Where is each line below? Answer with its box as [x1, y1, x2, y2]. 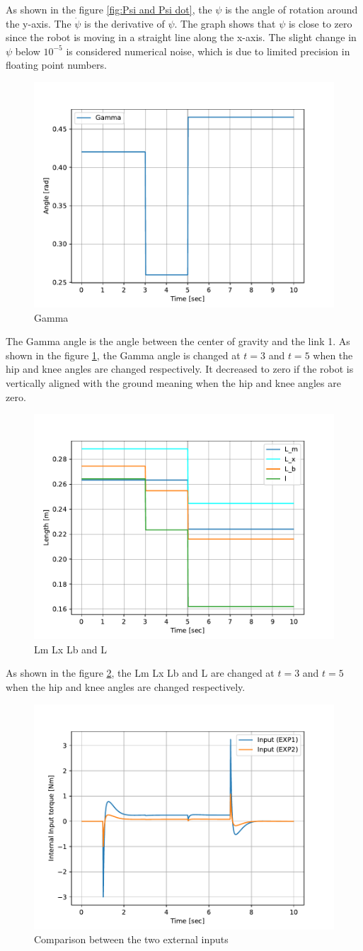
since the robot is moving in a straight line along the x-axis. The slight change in [6, 30, 357, 45]
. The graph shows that [174, 16, 276, 30]
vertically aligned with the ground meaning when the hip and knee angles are [6, 375, 341, 390]
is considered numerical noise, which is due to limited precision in [66, 43, 350, 58]
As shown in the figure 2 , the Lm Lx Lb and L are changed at [6, 665, 275, 680]
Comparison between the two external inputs [34, 932, 229, 947]
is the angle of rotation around [225, 2, 358, 16]
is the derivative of [84, 16, 165, 30]
